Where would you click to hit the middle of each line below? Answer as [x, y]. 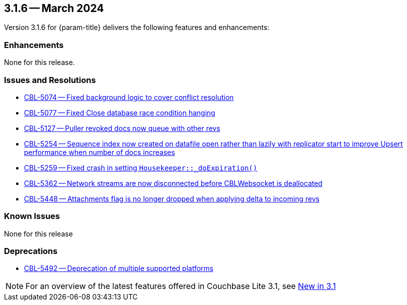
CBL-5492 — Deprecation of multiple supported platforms [119, 268]
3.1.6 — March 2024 [54, 8]
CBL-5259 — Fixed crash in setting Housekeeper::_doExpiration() [141, 167]
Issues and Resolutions [50, 80]
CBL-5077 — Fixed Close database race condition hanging [120, 112]
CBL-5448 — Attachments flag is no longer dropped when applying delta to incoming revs [172, 198]
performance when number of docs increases [99, 152]
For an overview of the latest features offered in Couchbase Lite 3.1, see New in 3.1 [181, 286]
